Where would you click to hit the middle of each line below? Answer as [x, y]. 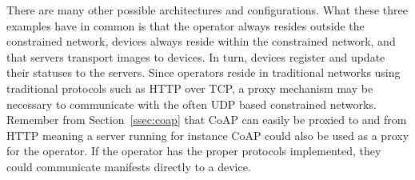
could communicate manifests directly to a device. [129, 166]
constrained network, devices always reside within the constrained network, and [201, 41]
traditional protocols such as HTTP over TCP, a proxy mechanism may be [190, 88]
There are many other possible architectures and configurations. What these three [207, 10]
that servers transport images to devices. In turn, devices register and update [196, 56]
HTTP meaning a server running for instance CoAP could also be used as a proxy [208, 135]
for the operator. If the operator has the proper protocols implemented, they [194, 151]
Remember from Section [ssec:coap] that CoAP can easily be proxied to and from [207, 120]
